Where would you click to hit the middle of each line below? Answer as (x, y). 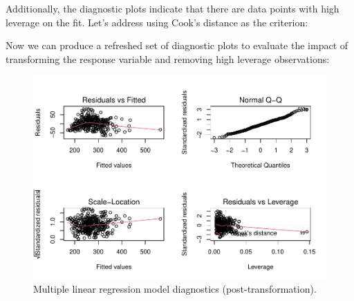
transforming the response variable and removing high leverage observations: (168, 58)
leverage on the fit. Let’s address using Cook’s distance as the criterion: (157, 22)
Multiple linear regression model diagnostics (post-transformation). (175, 288)
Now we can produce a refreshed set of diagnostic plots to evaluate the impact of (177, 45)
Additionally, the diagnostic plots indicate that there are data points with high (173, 8)
